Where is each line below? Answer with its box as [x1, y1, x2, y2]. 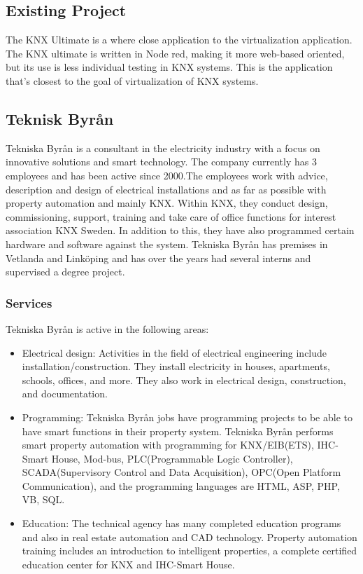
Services [6, 294, 52, 311]
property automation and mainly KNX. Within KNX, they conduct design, [6, 196, 328, 210]
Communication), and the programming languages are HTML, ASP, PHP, [22, 478, 340, 493]
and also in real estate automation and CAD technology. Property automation [22, 529, 357, 544]
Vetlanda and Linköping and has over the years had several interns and [6, 250, 311, 265]
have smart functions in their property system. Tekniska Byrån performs [22, 423, 334, 438]
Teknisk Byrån [6, 107, 114, 129]
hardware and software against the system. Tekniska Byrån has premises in [6, 236, 328, 251]
